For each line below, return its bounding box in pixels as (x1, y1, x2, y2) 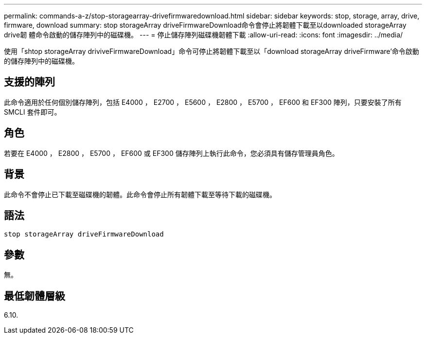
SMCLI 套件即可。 (4, 107, 61, 116)
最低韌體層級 (4, 289, 65, 302)
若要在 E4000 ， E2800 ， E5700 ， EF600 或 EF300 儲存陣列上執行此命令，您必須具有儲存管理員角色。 (4, 149, 339, 157)
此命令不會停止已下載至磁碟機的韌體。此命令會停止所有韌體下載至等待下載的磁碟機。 (4, 190, 276, 199)
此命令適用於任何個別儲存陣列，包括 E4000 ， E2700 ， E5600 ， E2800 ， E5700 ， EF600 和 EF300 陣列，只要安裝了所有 (4, 98, 402, 106)
